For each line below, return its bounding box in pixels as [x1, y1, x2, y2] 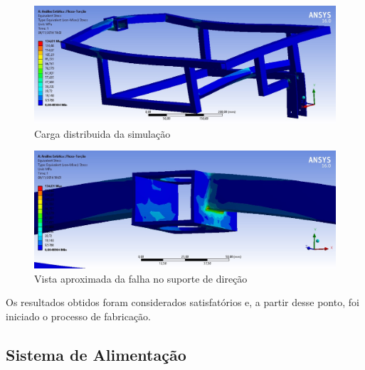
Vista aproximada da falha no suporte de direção [34, 271, 248, 285]
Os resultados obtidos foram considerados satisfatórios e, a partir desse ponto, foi [6, 295, 359, 310]
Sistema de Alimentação [6, 344, 186, 366]
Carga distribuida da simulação [34, 126, 171, 141]
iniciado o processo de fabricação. [6, 309, 152, 324]
